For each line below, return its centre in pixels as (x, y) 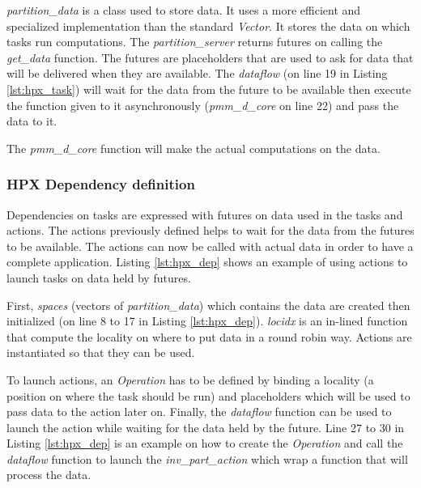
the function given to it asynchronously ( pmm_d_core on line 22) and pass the (203, 105)
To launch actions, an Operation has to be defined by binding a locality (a (190, 379)
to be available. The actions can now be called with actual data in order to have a (210, 246)
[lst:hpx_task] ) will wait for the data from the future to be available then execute (209, 89)
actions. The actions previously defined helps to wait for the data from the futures (210, 230)
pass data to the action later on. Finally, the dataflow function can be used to (199, 412)
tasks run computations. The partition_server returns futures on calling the (195, 42)
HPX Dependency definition (101, 184)
